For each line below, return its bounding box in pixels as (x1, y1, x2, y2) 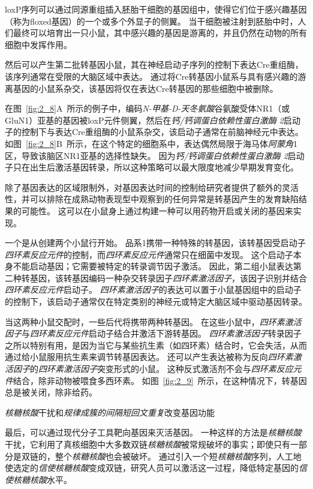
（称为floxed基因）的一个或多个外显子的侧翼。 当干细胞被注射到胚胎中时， (5, 14, 298, 27)
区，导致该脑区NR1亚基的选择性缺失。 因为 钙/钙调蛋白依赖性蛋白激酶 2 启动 (5, 149, 305, 161)
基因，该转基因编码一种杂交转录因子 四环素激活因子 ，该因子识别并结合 (29, 271, 307, 284)
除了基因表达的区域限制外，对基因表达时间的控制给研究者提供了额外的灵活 (5, 181, 299, 193)
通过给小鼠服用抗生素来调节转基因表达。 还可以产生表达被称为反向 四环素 (5, 350, 293, 363)
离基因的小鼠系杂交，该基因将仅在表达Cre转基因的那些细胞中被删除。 (5, 82, 278, 94)
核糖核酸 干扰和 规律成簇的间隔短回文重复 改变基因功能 (5, 406, 215, 418)
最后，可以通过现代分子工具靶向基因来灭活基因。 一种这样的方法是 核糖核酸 (5, 426, 302, 439)
